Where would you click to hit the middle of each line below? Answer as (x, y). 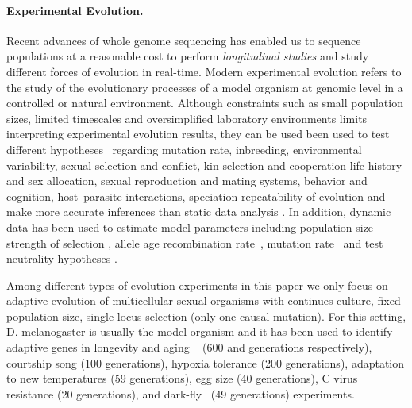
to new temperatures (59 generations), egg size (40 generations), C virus (182, 378)
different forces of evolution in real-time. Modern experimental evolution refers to (204, 71)
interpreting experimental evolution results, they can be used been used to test (198, 134)
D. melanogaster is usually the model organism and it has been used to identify (200, 331)
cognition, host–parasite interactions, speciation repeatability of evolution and (196, 196)
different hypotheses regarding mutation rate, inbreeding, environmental (184, 149)
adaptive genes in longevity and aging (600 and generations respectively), (189, 347)
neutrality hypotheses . (62, 258)
